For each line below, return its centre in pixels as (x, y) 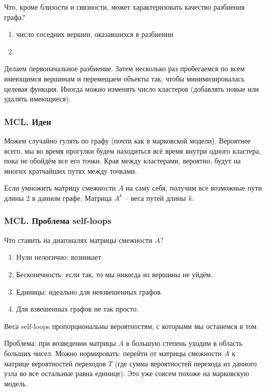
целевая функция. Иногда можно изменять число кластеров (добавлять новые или (132, 88)
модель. (16, 383)
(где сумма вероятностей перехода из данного (186, 363)
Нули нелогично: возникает (59, 257)
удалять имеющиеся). (38, 99)
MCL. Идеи (28, 121)
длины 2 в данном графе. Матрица (58, 198)
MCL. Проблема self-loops (58, 221)
